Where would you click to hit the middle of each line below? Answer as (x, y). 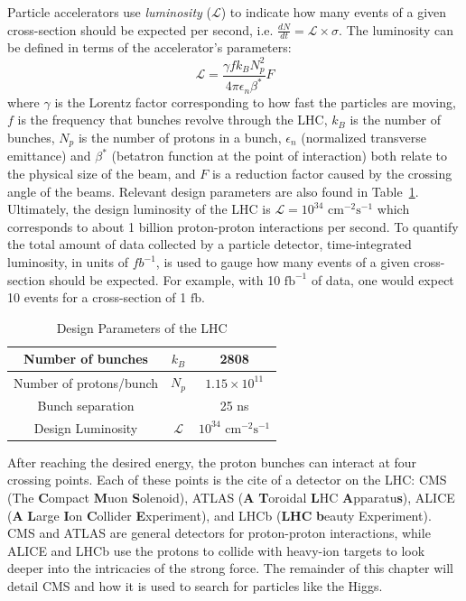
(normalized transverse (363, 137)
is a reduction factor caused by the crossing (332, 174)
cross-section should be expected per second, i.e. (140, 29)
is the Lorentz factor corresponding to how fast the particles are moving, (255, 102)
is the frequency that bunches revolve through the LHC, (172, 120)
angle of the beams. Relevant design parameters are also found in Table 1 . (213, 191)
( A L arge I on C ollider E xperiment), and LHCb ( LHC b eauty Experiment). (219, 515)
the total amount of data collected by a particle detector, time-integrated (210, 244)
